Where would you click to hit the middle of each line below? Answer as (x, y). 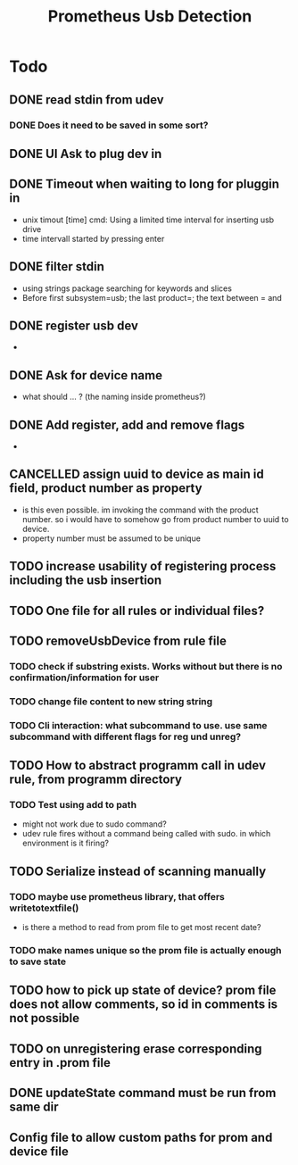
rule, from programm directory (96, 780)
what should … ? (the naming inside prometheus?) (114, 397)
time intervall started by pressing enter (93, 238)
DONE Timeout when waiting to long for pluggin (144, 184)
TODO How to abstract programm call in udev (137, 766)
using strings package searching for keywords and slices (127, 288)
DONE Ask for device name (86, 375)
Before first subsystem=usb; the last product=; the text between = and (152, 297)
